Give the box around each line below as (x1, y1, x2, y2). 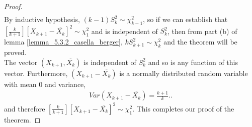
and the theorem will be (163, 36, 237, 47)
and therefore (4, 103, 45, 113)
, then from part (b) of (167, 25, 237, 36)
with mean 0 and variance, (4, 78, 86, 89)
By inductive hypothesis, (4, 14, 80, 24)
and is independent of (91, 25, 158, 36)
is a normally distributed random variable (119, 67, 248, 78)
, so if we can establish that (143, 14, 228, 24)
